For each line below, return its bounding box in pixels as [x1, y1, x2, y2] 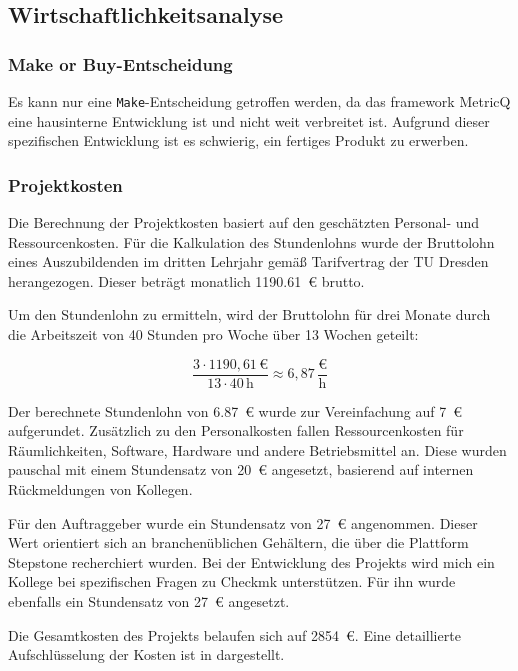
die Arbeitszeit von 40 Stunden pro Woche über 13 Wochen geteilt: [8, 324, 419, 345]
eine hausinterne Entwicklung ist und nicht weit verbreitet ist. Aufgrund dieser [8, 110, 490, 131]
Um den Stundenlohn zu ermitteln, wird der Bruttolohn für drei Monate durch [8, 304, 491, 325]
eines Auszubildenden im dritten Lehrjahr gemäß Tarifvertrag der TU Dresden [8, 251, 489, 272]
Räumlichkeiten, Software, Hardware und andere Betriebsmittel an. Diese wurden [8, 439, 507, 460]
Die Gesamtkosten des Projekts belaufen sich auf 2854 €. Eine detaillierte [8, 624, 461, 645]
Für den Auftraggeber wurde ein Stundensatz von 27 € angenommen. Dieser [8, 512, 478, 533]
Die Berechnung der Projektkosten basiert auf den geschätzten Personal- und [8, 212, 480, 233]
